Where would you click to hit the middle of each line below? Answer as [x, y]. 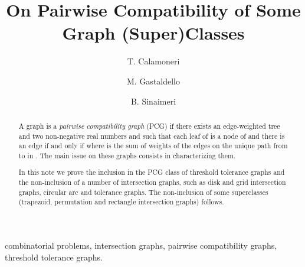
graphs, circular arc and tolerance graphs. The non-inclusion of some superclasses [143, 192]
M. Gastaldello [153, 81]
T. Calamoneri [153, 61]
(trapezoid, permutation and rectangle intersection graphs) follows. [121, 202]
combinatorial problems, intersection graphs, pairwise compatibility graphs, [141, 245]
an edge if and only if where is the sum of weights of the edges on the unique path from [153, 146]
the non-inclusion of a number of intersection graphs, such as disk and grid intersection [152, 182]
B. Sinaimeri [153, 101]
